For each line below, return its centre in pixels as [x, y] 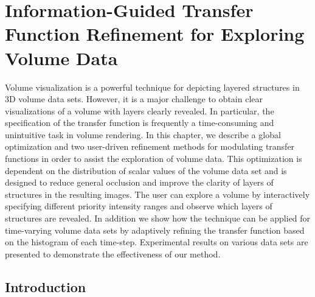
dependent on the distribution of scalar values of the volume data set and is [146, 170]
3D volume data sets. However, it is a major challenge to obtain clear [134, 99]
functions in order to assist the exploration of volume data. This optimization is [154, 159]
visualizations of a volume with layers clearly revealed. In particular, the [140, 110]
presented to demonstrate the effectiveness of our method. [113, 253]
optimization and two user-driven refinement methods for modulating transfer [150, 146]
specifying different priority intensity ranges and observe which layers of [139, 206]
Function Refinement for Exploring [155, 34]
